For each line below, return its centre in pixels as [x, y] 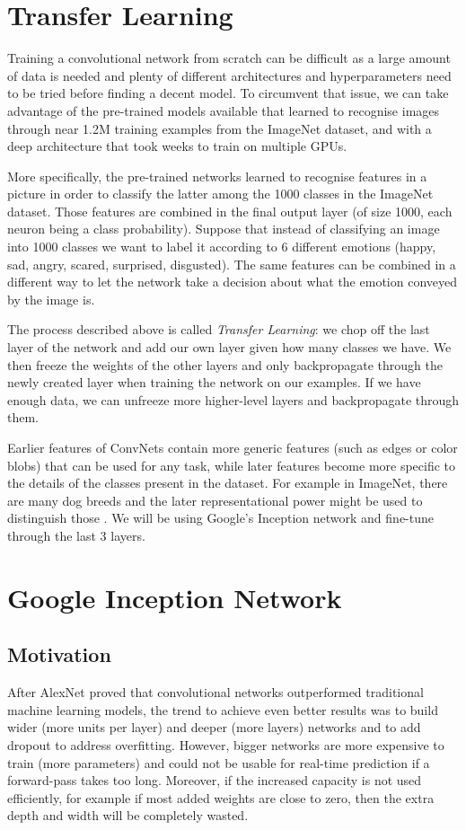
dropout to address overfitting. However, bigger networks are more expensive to [226, 744]
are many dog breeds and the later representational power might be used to [215, 500]
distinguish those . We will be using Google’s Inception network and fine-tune [220, 518]
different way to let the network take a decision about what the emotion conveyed [232, 282]
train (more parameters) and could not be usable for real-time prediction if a [219, 762]
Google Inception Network [175, 597]
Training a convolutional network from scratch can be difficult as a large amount [229, 58]
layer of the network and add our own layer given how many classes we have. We [229, 347]
